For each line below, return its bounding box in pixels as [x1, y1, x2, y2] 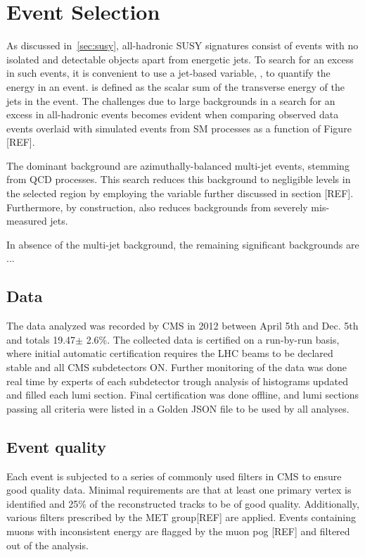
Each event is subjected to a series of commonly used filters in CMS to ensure [6, 468, 342, 483]
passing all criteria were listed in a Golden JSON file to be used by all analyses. [6, 401, 350, 415]
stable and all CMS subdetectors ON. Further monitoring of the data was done [6, 360, 347, 375]
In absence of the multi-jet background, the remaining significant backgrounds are [6, 237, 359, 251]
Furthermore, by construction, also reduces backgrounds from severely [6, 199, 308, 214]
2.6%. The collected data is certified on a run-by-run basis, [86, 332, 340, 346]
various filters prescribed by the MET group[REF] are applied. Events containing [6, 510, 357, 525]
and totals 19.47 [6, 332, 76, 346]
